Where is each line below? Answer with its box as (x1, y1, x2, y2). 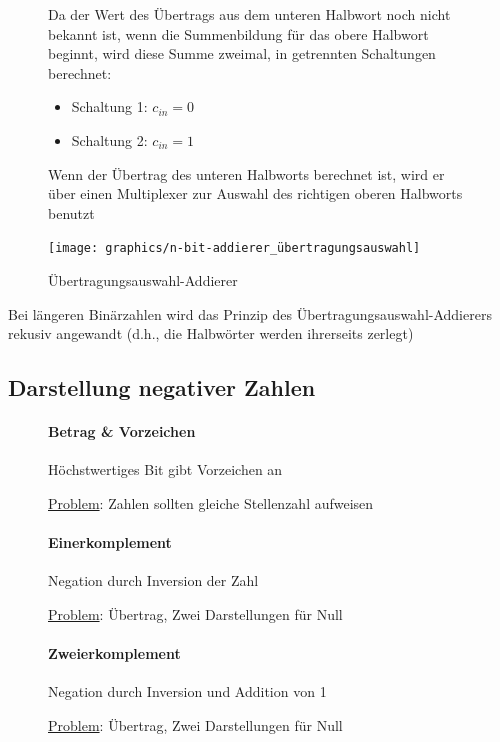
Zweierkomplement (48, 643, 181, 664)
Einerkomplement (48, 532, 172, 553)
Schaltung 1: (71, 96, 148, 117)
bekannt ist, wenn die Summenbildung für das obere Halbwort (48, 23, 429, 44)
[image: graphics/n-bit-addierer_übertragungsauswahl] (48, 241, 421, 256)
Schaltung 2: (71, 129, 148, 150)
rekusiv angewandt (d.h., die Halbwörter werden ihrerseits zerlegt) (8, 323, 414, 344)
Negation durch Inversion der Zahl (48, 570, 259, 591)
